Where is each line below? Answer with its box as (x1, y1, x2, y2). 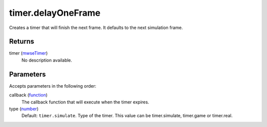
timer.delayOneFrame (9, 7, 101, 18)
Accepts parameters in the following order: (9, 83, 96, 89)
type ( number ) (9, 106, 39, 112)
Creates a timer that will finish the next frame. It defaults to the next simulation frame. (9, 25, 183, 31)
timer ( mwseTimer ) (9, 50, 48, 56)
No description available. (21, 57, 73, 63)
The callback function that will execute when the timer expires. (21, 99, 149, 105)
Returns (9, 37, 35, 46)
